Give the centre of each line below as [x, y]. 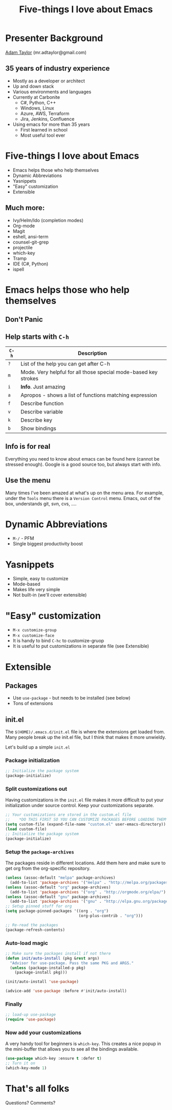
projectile [23, 247]
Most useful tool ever [43, 135]
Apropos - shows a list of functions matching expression [89, 395]
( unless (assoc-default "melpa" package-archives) [60, 878]
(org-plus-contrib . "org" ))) [111, 916]
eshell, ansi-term [30, 236]
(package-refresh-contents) [35, 930]
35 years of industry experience [58, 68]
